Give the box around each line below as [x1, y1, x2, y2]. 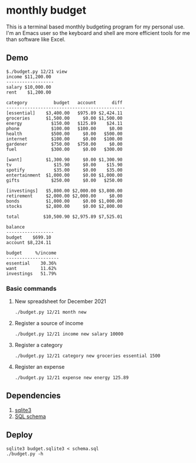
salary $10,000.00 [6, 84, 51, 90]
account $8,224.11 [6, 239, 51, 246]
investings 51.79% [6, 271, 57, 276]
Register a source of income [14, 320, 84, 327]
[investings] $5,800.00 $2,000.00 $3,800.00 [6, 188, 123, 194]
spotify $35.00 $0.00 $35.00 [6, 167, 123, 173]
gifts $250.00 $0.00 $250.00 [6, 177, 123, 184]
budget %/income [6, 250, 57, 256]
